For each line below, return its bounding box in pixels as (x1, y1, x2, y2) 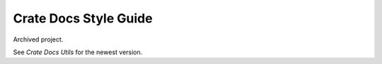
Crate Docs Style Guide (13, 11, 153, 26)
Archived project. (13, 35, 64, 44)
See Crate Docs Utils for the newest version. (13, 48, 143, 56)
